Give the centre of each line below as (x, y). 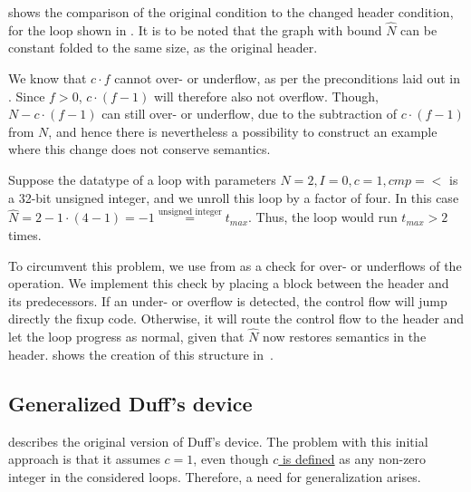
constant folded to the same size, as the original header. (163, 48)
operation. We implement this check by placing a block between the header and (229, 283)
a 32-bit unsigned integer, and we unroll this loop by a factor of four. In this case (234, 197)
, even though (231, 459)
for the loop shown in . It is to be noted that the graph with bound (195, 29)
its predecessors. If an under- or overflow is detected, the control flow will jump (228, 300)
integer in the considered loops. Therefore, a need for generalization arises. (215, 476)
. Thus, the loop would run (323, 217)
